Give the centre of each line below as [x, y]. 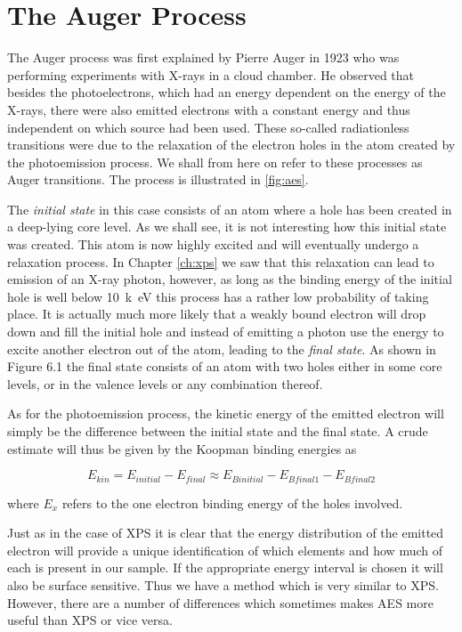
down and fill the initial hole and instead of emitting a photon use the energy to [226, 332]
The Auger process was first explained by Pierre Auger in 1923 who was [203, 57]
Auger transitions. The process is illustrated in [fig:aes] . [158, 179]
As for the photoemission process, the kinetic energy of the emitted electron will [226, 413]
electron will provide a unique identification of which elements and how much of [225, 550]
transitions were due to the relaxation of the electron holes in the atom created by [231, 145]
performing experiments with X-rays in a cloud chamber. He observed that [211, 74]
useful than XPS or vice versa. [90, 620]
